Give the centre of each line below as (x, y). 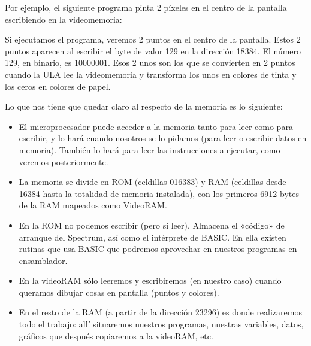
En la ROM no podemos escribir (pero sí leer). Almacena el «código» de (152, 225)
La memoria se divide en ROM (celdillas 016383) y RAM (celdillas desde (153, 182)
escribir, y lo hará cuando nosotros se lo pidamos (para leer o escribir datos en (163, 138)
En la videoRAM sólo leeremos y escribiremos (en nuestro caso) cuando (150, 280)
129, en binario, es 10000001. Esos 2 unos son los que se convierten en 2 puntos (150, 63)
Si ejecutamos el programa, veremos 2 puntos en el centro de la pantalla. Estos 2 (153, 39)
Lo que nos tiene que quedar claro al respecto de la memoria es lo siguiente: (144, 106)
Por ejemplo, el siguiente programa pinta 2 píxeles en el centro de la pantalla (146, 7)
